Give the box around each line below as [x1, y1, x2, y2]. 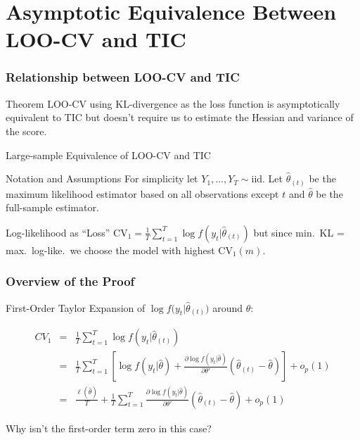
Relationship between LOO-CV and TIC [6, 68, 240, 86]
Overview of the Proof [6, 272, 135, 290]
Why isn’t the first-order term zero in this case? [6, 420, 212, 435]
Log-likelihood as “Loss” [6, 225, 110, 239]
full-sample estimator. [6, 200, 99, 215]
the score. [6, 123, 47, 138]
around [212, 300, 243, 315]
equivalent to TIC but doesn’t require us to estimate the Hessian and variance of [6, 110, 354, 125]
